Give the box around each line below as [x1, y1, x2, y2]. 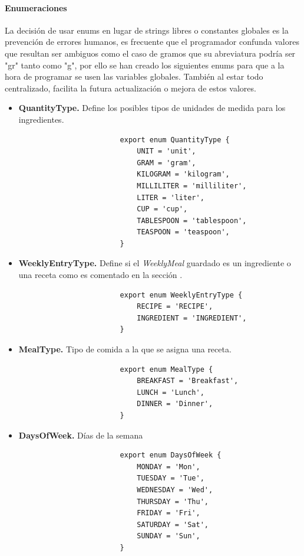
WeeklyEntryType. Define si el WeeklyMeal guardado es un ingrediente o [18, 257, 291, 269]
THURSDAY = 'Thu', [137, 497, 209, 506]
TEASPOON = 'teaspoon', [137, 228, 230, 237]
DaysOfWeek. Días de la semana [18, 429, 143, 441]
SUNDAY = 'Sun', [137, 532, 200, 541]
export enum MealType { [120, 365, 213, 374]
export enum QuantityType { [120, 135, 230, 144]
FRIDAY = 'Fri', [137, 509, 200, 518]
